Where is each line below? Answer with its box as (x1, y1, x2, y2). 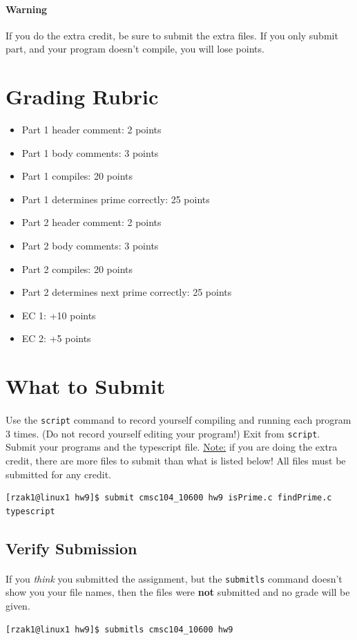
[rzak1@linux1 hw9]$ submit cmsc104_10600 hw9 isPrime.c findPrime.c (6, 493, 332, 503)
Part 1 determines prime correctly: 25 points (21, 191, 210, 206)
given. (6, 598, 30, 612)
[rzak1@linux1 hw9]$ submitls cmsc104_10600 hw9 (6, 624, 233, 634)
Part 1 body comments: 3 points (21, 145, 159, 160)
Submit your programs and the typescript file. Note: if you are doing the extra (6, 440, 338, 454)
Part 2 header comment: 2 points (21, 215, 162, 229)
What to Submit (6, 372, 166, 400)
